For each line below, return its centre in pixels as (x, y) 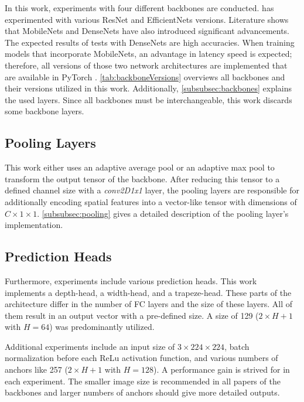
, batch (237, 346)
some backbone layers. (45, 111)
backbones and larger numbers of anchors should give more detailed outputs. (142, 392)
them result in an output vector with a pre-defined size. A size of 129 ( (132, 315)
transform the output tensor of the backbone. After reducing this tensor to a (142, 178)
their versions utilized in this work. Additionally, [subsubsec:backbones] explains (148, 88)
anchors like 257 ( (36, 369)
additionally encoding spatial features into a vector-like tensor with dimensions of (151, 201)
